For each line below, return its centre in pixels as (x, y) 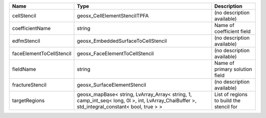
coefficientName (32, 28)
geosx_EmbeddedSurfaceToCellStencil (122, 41)
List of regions (231, 94)
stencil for (226, 107)
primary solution (233, 69)
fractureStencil (29, 85)
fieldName (24, 69)
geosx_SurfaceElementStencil (112, 85)
